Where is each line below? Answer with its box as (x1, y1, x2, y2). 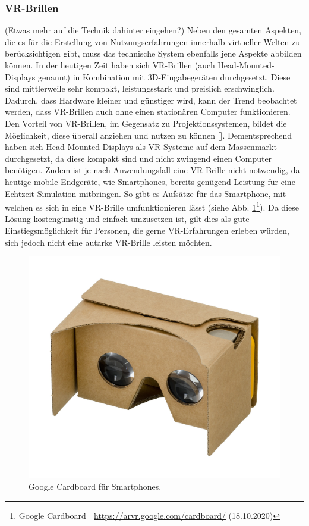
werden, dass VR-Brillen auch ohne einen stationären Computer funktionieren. (5, 105, 291, 118)
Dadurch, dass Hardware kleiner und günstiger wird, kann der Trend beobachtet (5, 93, 297, 106)
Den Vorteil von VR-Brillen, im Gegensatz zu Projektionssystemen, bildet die (5, 117, 287, 129)
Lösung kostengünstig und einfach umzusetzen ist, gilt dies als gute (5, 212, 250, 225)
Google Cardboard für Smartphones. (29, 480, 162, 492)
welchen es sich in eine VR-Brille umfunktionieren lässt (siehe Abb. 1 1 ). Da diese (5, 199, 299, 213)
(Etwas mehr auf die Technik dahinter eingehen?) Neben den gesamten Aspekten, (5, 24, 302, 36)
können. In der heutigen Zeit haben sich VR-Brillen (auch (5, 59, 215, 71)
